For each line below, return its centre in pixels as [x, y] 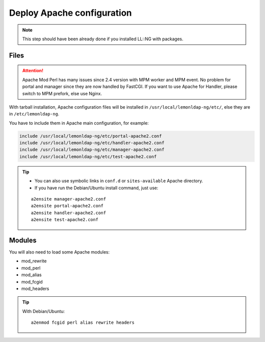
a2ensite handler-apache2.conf [69, 213]
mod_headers [35, 289]
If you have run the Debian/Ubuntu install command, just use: [96, 188]
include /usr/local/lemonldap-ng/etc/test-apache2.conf [88, 157]
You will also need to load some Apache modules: [59, 252]
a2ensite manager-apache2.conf [69, 199]
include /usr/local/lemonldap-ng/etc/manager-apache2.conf [92, 150]
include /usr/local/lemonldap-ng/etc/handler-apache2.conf [92, 143]
